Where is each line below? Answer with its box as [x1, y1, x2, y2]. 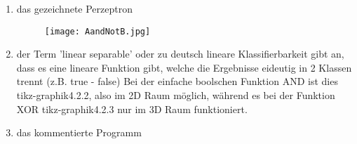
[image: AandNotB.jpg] [44, 26, 151, 37]
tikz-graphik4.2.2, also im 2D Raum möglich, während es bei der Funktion [16, 88, 335, 103]
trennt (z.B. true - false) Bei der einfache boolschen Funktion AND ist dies [16, 74, 338, 89]
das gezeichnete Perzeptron [16, 1, 133, 15]
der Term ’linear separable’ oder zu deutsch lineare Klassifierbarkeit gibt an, [16, 46, 344, 61]
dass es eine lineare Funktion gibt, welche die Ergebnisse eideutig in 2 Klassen [16, 60, 352, 74]
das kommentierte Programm [16, 125, 142, 140]
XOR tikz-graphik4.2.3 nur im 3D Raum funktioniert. [16, 101, 248, 116]
